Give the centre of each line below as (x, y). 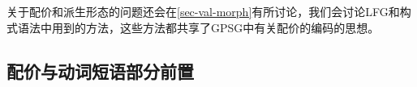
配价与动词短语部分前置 (100, 70)
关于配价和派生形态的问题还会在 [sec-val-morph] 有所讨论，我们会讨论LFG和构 (209, 11)
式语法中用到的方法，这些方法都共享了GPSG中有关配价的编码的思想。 (193, 27)
